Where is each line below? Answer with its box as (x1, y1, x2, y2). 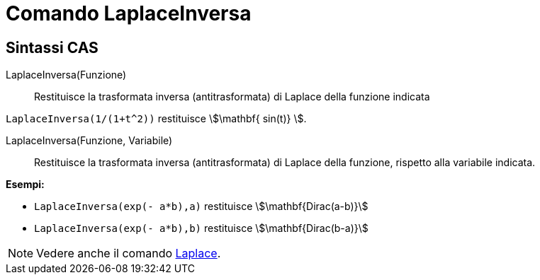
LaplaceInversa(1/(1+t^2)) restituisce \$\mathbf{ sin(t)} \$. (6, 112, 307, 125)
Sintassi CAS (6, 38, 99, 57)
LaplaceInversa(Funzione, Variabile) (6, 134, 173, 147)
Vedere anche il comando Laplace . (36, 246, 221, 261)
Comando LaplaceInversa (6, 1, 252, 25)
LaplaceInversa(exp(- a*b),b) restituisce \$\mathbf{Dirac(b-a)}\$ (34, 222, 369, 235)
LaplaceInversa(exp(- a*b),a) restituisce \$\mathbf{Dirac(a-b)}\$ (34, 200, 369, 213)
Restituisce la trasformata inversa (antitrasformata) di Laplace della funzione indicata (34, 91, 430, 103)
